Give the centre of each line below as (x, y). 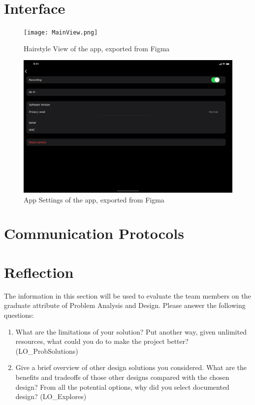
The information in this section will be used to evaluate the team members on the (127, 295)
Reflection (39, 272)
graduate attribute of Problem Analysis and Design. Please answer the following (125, 305)
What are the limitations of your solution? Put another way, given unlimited (131, 331)
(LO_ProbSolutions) (47, 351)
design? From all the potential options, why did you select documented (122, 387)
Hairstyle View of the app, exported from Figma (97, 48)
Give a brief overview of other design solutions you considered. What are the (131, 367)
